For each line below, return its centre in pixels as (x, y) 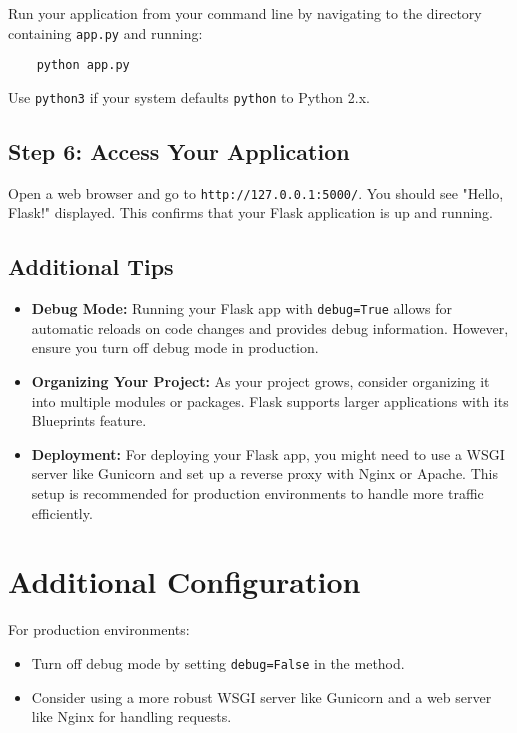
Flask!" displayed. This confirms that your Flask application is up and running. (250, 212)
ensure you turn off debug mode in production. (175, 347)
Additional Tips (91, 266)
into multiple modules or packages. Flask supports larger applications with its (270, 400)
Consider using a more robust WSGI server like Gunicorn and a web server (261, 696)
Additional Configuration (184, 581)
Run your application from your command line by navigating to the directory (245, 13)
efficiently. (62, 512)
